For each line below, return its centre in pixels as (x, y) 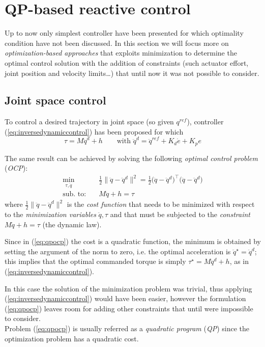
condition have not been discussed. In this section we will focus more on (117, 43)
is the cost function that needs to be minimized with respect (161, 204)
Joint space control (55, 100)
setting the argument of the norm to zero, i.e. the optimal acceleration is (118, 251)
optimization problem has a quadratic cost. (72, 338)
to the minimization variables (50, 214)
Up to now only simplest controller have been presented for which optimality (124, 33)
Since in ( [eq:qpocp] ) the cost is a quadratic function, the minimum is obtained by (133, 241)
